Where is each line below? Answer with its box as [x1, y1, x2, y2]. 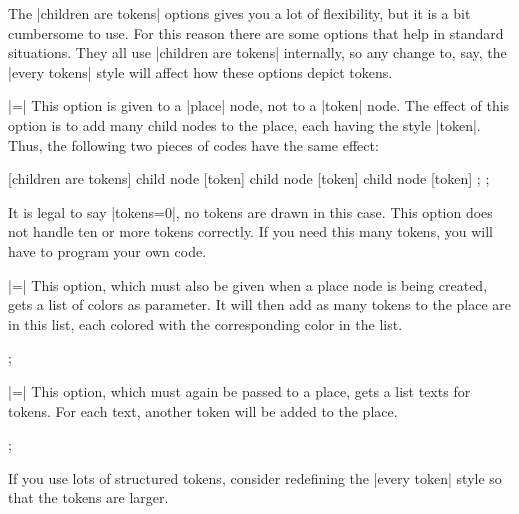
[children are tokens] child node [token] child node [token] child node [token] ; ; [8, 168, 490, 189]
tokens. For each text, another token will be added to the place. [8, 400, 398, 421]
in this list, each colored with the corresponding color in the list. [8, 313, 403, 334]
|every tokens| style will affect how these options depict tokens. [8, 61, 393, 82]
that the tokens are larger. [8, 487, 169, 508]
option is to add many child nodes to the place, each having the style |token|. [8, 114, 481, 135]
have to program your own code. [8, 240, 207, 261]
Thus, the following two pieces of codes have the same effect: [8, 134, 379, 155]
